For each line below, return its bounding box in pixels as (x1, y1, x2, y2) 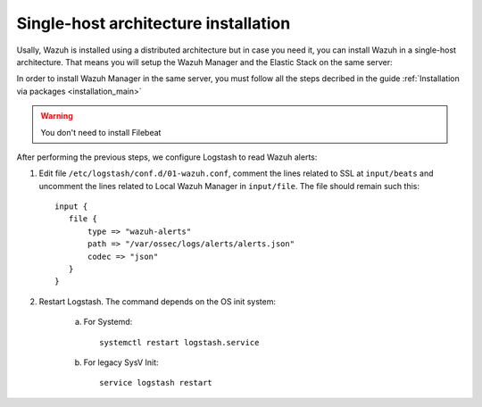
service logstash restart (99, 378, 213, 388)
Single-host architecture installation (16, 13, 291, 33)
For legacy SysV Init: (83, 357, 160, 368)
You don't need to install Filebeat (40, 127, 162, 137)
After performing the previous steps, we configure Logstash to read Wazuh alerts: (16, 152, 318, 162)
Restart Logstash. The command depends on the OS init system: (38, 295, 277, 307)
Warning (40, 111, 73, 121)
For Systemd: (83, 317, 133, 328)
